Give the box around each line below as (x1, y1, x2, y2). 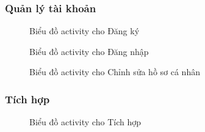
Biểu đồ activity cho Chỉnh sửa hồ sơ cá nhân (29, 65, 200, 78)
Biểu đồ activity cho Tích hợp (29, 116, 141, 128)
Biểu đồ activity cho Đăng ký (29, 24, 140, 37)
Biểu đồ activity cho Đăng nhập (29, 45, 149, 57)
